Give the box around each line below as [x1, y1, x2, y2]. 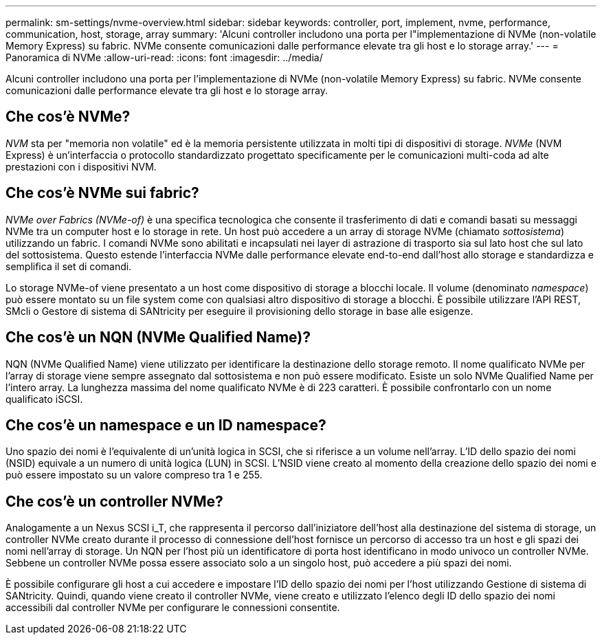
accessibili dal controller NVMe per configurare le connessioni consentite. [5, 602, 340, 614]
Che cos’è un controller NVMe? [5, 492, 223, 510]
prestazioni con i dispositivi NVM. [5, 160, 157, 173]
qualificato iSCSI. [5, 393, 83, 405]
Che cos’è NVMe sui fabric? [5, 184, 199, 202]
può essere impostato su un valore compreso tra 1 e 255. [5, 469, 263, 481]
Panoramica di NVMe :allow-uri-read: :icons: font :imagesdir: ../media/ [5, 52, 323, 63]
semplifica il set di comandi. [5, 260, 132, 272]
